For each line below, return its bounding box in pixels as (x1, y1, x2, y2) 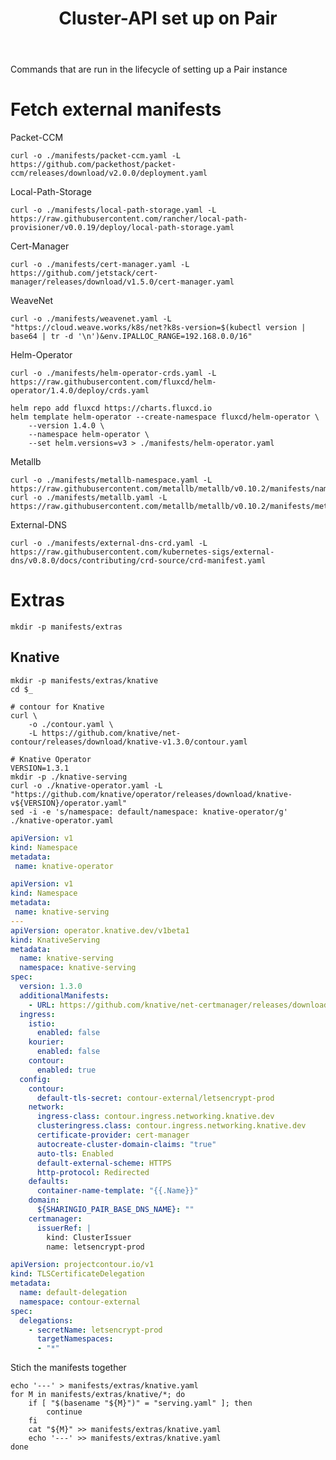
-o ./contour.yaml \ (28, 719, 114, 729)
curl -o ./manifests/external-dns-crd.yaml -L (10, 538, 208, 549)
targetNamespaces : (36, 1334, 114, 1344)
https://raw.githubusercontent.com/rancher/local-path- (10, 214, 248, 224)
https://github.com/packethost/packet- (10, 160, 177, 170)
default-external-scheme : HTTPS (36, 1158, 172, 1168)
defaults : (28, 1177, 70, 1187)
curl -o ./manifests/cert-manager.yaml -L (10, 260, 190, 270)
